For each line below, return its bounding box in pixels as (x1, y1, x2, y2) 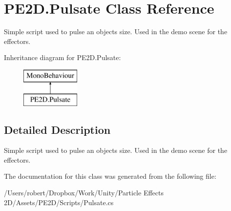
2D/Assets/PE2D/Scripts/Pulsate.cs (4, 197, 114, 207)
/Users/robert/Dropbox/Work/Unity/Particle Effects (4, 188, 164, 198)
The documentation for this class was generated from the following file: (4, 171, 216, 181)
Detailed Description (4, 122, 111, 137)
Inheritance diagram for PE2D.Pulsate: (4, 52, 121, 63)
